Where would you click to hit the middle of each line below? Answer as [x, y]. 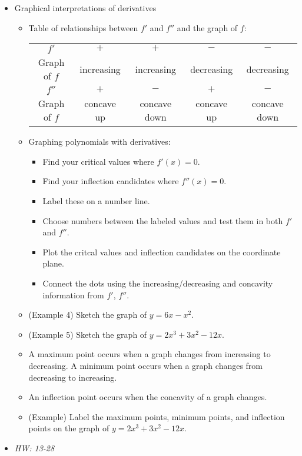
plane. [53, 263]
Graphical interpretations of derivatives [85, 8]
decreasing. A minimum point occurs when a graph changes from [146, 365]
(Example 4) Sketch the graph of [88, 314]
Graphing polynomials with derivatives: [99, 142]
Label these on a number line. [96, 200]
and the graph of [207, 27]
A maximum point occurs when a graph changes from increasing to [150, 354]
